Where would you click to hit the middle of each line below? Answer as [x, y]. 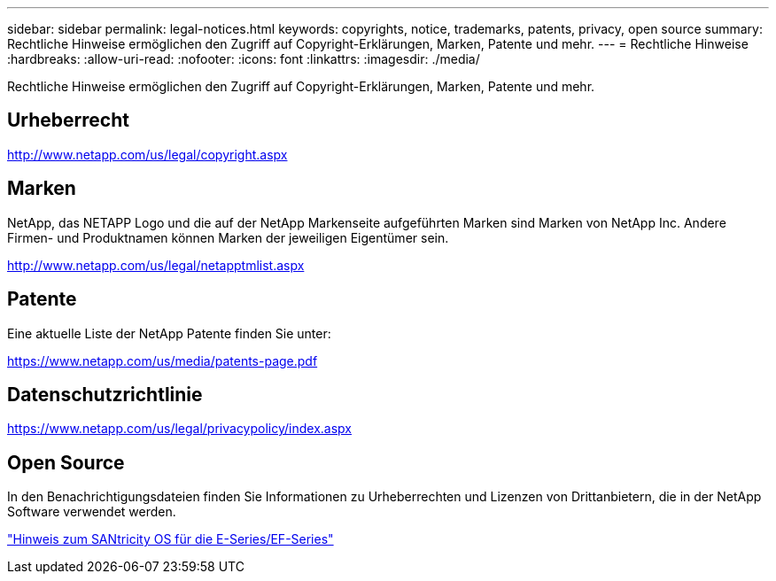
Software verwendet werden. [92, 512]
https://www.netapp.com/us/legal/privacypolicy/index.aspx [179, 429]
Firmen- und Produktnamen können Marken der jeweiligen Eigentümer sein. [228, 237]
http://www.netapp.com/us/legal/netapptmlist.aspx [156, 265]
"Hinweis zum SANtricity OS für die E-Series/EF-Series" [171, 539]
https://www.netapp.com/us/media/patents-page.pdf [163, 360]
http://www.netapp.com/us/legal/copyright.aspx [147, 154]
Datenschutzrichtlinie [105, 394]
